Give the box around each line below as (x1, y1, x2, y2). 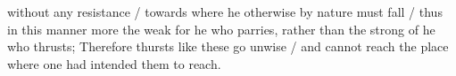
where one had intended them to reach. (7, 54, 221, 72)
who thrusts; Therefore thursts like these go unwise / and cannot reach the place (7, 37, 449, 56)
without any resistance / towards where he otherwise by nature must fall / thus (7, 3, 443, 20)
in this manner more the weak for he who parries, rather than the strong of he (7, 19, 435, 38)
